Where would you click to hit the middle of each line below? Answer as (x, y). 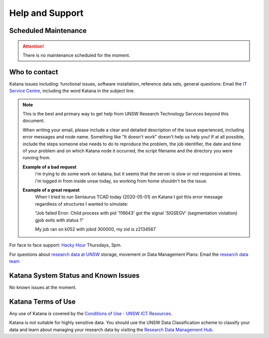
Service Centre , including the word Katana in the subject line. (72, 91)
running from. (37, 158)
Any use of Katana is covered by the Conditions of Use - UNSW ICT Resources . (91, 313)
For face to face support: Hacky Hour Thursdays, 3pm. (66, 245)
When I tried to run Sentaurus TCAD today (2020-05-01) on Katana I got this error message (129, 197)
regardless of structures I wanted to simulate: (82, 204)
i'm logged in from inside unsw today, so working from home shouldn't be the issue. (121, 181)
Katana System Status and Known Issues (74, 276)
